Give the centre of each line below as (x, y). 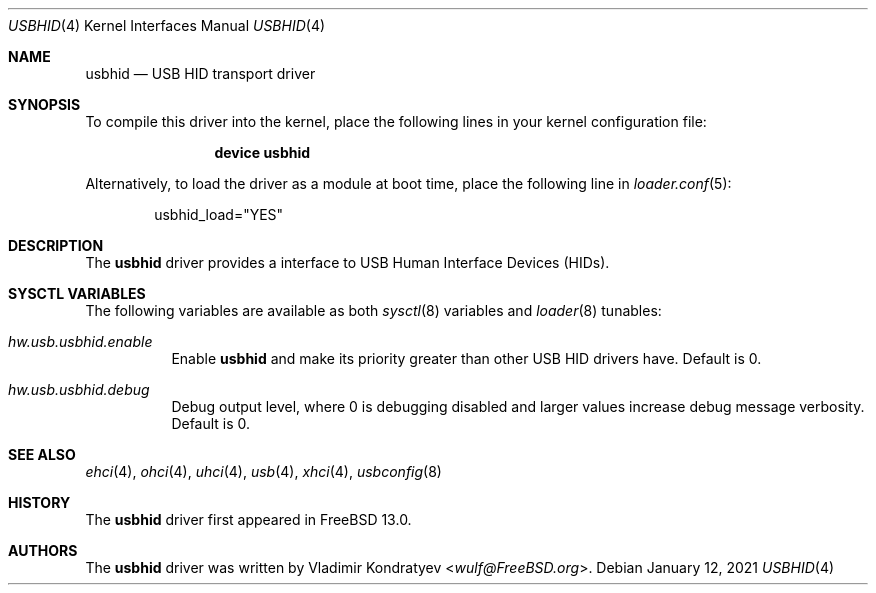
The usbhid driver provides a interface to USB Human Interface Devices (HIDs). (347, 262)
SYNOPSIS (44, 104)
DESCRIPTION (56, 245)
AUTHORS (43, 550)
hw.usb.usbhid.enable (80, 341)
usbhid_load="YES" (219, 214)
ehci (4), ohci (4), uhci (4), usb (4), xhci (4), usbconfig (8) (263, 471)
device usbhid (262, 152)
